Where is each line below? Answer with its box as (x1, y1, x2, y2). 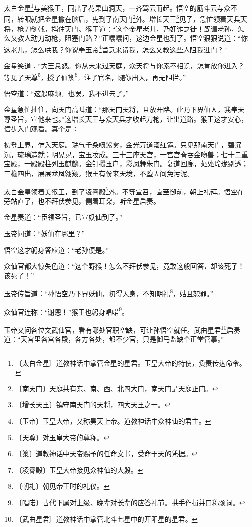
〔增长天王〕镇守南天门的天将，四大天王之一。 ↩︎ (15, 399, 171, 410)
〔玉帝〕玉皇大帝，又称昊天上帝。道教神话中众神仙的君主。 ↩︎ (15, 416, 211, 426)
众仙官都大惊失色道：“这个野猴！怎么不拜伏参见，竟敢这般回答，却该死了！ (4, 261, 245, 271)
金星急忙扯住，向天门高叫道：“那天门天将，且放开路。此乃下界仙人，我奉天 (4, 104, 245, 114)
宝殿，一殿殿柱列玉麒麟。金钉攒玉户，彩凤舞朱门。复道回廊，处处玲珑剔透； (4, 159, 248, 169)
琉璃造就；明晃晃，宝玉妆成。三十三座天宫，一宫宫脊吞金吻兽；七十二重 (17, 149, 248, 159)
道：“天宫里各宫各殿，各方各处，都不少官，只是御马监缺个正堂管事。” (4, 334, 224, 344)
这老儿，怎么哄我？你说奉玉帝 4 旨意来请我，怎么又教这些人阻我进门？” (4, 43, 227, 54)
